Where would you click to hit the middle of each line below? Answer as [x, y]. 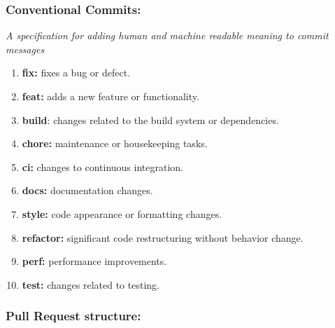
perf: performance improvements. [94, 261]
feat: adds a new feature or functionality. [111, 96]
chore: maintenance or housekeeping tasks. [115, 143]
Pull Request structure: [73, 316]
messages [25, 49]
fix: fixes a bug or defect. [76, 73]
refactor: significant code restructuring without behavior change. [163, 237]
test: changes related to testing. [91, 284]
